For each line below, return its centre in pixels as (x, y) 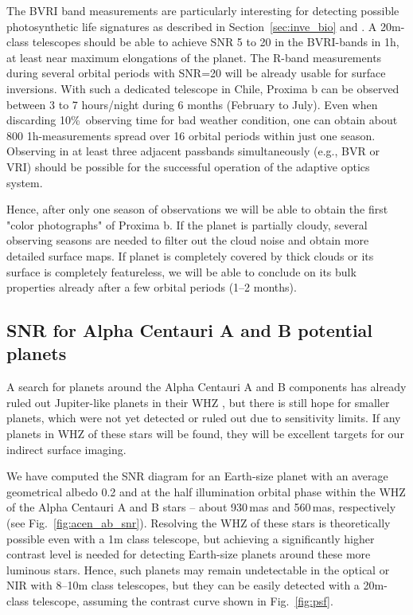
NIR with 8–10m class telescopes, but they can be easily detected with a (183, 585)
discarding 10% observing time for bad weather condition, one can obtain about (202, 120)
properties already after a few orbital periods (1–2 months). (152, 287)
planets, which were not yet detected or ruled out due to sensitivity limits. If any (204, 418)
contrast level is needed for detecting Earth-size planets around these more (189, 554)
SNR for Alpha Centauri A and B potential (190, 330)
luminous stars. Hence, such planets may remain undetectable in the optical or (198, 569)
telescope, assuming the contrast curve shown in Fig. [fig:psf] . (183, 601)
